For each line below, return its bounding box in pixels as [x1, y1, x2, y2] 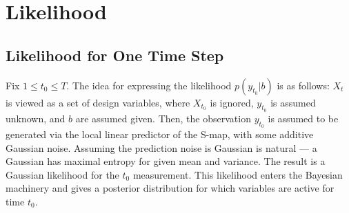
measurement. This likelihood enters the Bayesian [132, 167, 343, 181]
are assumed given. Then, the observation [75, 111, 251, 125]
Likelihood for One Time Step [6, 44, 224, 65]
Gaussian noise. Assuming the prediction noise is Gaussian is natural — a [6, 140, 317, 155]
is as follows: [277, 78, 330, 92]
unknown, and [6, 111, 66, 125]
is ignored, [210, 95, 254, 109]
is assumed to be [268, 111, 339, 125]
